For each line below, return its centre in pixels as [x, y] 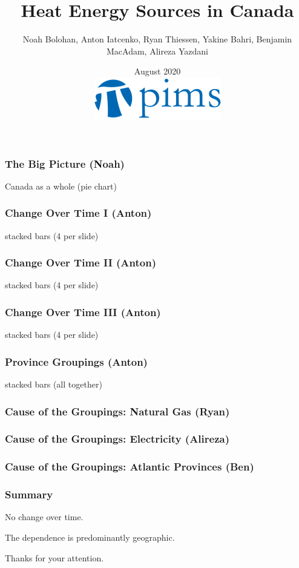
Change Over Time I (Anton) [78, 213]
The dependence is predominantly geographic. [90, 537]
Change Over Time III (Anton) [83, 312]
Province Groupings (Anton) [76, 361]
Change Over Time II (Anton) [80, 263]
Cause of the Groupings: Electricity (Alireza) [117, 439]
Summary [29, 494]
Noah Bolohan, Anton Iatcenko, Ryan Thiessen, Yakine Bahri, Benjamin [157, 39]
